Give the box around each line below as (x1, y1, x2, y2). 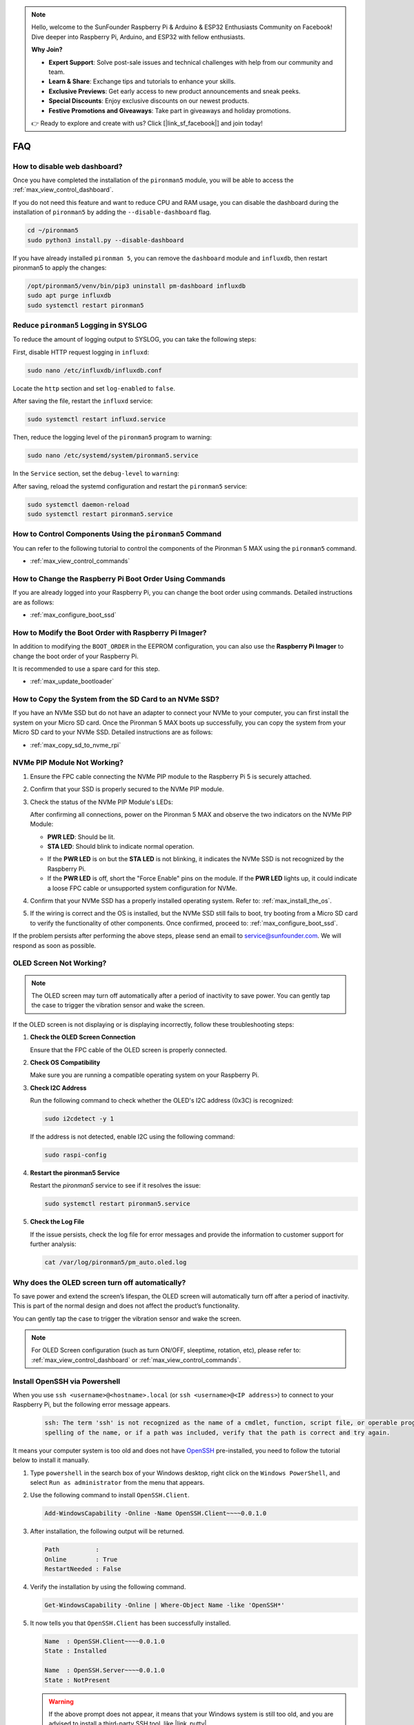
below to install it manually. (12, 1456, 90, 1464)
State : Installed (44, 1647, 107, 1655)
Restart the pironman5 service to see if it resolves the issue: (30, 1181, 201, 1190)
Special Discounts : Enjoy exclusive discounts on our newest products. (48, 97, 250, 105)
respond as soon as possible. (12, 941, 97, 949)
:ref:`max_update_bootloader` (30, 677, 115, 686)
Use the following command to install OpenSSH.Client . (30, 1491, 190, 1499)
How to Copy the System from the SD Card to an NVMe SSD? (12, 694, 220, 704)
